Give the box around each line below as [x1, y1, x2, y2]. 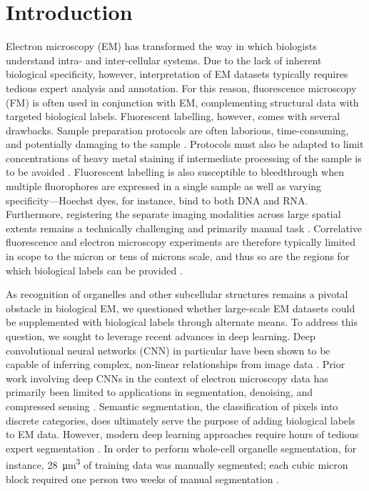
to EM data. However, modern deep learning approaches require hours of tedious [6, 427, 359, 442]
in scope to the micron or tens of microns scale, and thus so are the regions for [6, 249, 350, 264]
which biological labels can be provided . [6, 262, 183, 277]
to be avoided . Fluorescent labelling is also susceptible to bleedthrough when [6, 164, 344, 179]
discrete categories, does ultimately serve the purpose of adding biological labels [6, 412, 355, 427]
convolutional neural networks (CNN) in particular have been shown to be [6, 342, 330, 357]
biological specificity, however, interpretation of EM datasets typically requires [6, 66, 348, 81]
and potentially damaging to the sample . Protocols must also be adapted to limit [6, 137, 364, 152]
